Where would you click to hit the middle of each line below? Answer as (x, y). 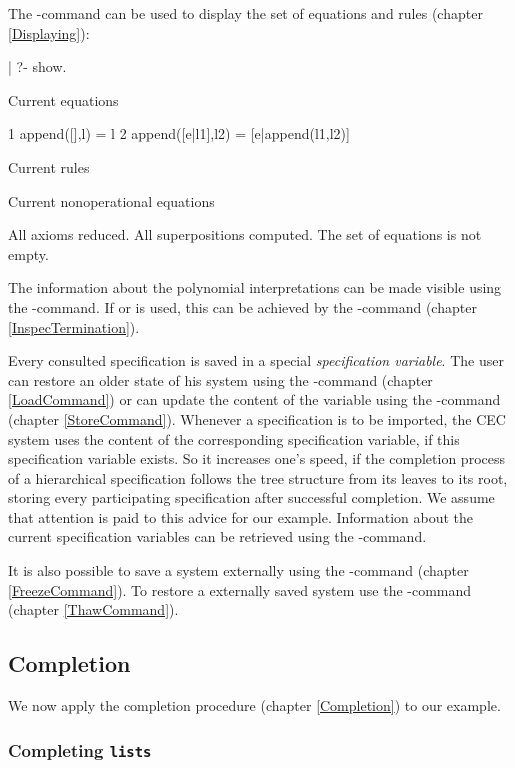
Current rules (49, 166)
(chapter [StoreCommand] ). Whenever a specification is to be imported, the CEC (257, 418)
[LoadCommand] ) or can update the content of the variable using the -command (254, 399)
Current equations (63, 99)
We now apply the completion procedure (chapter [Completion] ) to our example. (254, 705)
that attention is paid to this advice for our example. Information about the (241, 516)
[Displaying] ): (49, 32)
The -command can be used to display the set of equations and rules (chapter (245, 13)
